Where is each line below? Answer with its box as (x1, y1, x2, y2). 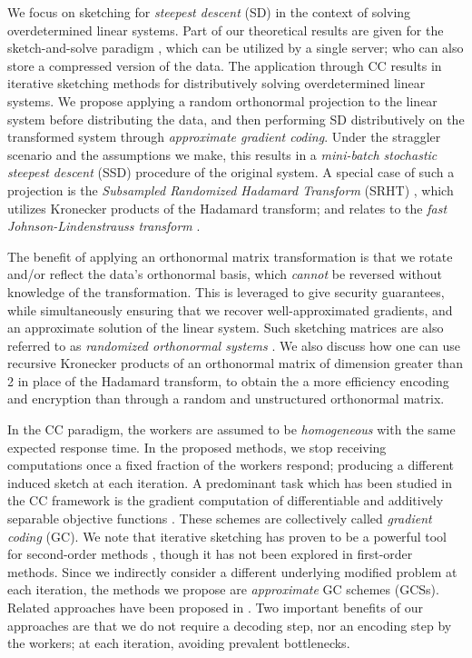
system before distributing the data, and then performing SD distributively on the (7, 109, 465, 128)
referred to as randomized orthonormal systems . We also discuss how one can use (7, 335, 461, 354)
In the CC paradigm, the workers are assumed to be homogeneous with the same (7, 420, 456, 439)
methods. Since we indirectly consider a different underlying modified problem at (7, 562, 457, 581)
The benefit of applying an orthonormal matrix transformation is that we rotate (7, 246, 453, 265)
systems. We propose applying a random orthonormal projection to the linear (7, 91, 438, 110)
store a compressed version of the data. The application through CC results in (7, 55, 442, 75)
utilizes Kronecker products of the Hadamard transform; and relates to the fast (7, 198, 447, 217)
